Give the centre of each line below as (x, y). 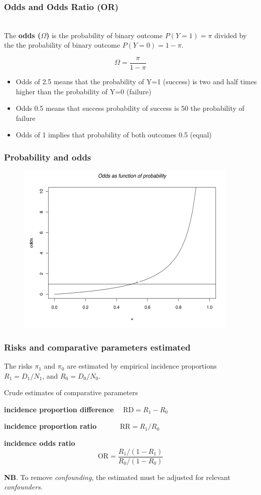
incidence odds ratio (40, 443)
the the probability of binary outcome (62, 45)
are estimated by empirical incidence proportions (142, 366)
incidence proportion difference (59, 409)
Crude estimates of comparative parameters (71, 392)
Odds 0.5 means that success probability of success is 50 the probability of (130, 108)
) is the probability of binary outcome (104, 35)
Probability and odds (48, 157)
